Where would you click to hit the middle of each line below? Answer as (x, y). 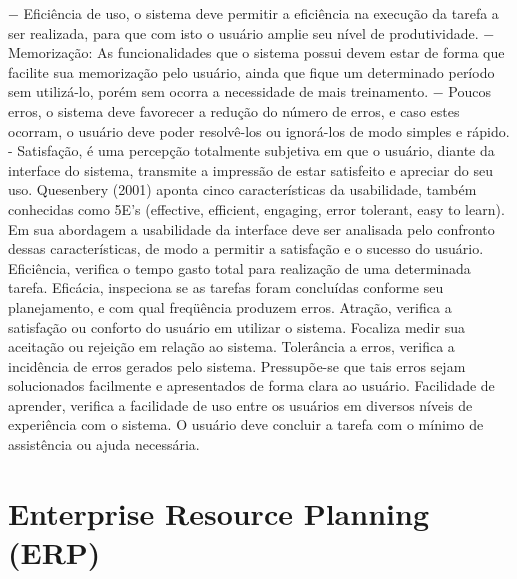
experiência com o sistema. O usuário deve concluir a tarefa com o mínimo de (246, 424)
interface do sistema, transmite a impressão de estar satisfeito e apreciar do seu (251, 169)
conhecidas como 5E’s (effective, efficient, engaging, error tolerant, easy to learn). (256, 208)
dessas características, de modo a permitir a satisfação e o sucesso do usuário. (246, 248)
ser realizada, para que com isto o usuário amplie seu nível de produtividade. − (251, 32)
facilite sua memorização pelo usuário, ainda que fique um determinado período (251, 71)
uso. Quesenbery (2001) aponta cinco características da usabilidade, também (242, 189)
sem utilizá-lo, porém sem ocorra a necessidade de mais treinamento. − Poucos (249, 91)
